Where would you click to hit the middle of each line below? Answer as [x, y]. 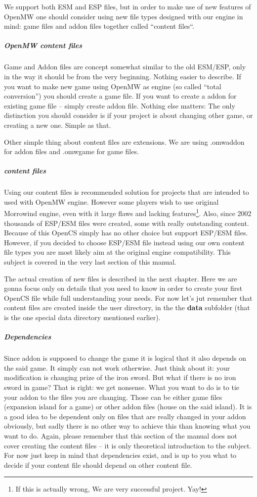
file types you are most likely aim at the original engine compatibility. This [117, 252]
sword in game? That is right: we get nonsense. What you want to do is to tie [122, 387]
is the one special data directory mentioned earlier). [82, 317]
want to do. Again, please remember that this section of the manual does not [121, 435]
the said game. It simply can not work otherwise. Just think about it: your [117, 367]
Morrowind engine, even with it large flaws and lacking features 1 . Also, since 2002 [128, 213]
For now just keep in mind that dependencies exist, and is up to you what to [120, 455]
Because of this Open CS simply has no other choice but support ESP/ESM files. [126, 233]
